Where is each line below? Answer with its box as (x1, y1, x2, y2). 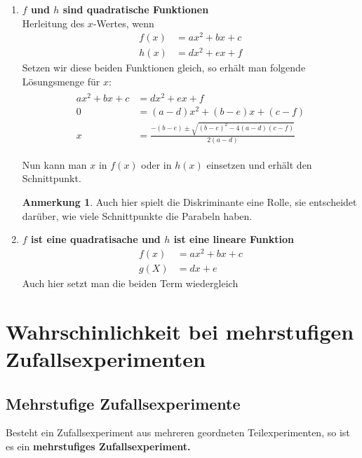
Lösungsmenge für (22, 74, 100, 88)
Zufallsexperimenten (6, 344, 206, 373)
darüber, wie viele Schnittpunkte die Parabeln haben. (22, 208, 253, 223)
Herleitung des (22, 15, 85, 30)
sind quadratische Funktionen (62, 2, 209, 16)
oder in (141, 157, 172, 172)
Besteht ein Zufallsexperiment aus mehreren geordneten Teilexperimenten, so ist (6, 425, 350, 440)
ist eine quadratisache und (31, 232, 161, 247)
